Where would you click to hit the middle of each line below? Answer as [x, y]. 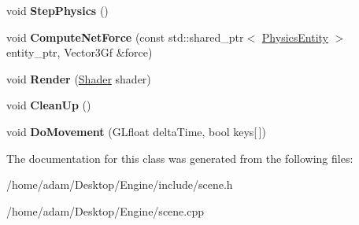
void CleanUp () [49, 105]
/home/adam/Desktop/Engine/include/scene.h [120, 184]
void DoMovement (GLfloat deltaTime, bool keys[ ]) [136, 131]
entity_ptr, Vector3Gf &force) [80, 52]
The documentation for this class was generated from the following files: [180, 158]
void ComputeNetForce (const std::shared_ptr [125, 37]
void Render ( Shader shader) [79, 78]
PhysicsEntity [295, 37]
